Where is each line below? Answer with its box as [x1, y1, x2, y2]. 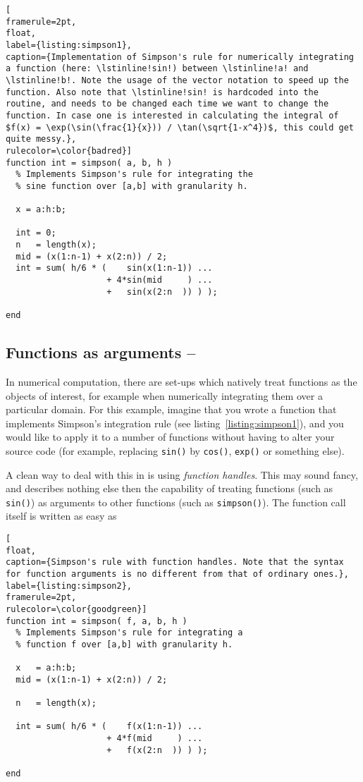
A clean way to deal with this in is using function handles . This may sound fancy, [6, 467, 358, 482]
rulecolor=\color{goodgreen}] [6, 604, 147, 614]
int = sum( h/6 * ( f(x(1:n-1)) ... [16, 721, 203, 732]
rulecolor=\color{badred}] [6, 145, 132, 156]
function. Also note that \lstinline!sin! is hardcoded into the [6, 87, 319, 97]
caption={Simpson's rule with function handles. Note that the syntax [6, 557, 344, 568]
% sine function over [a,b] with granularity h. [16, 181, 248, 191]
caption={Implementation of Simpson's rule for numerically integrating [6, 51, 354, 62]
